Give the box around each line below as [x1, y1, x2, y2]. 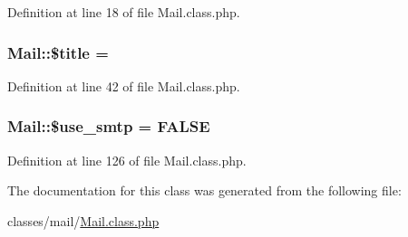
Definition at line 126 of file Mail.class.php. [7, 150, 247, 169]
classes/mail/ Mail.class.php [7, 211, 160, 230]
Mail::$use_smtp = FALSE [7, 115, 210, 137]
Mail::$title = [7, 41, 109, 63]
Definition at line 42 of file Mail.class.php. [7, 76, 240, 95]
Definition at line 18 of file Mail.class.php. [7, 3, 240, 21]
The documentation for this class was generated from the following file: [7, 181, 402, 200]
